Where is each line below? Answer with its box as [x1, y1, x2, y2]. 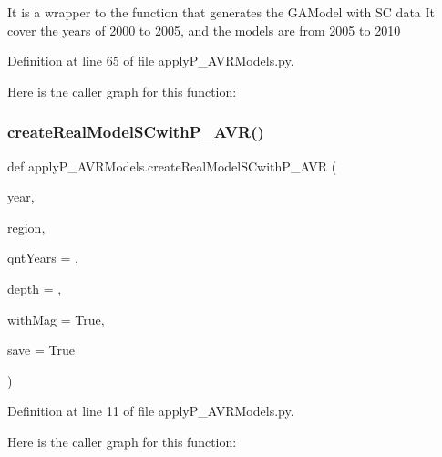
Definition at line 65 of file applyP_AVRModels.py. [7, 51, 294, 70]
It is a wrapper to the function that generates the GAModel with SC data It [7, 3, 435, 21]
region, [7, 217, 46, 236]
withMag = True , [7, 309, 105, 328]
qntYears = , [7, 248, 78, 267]
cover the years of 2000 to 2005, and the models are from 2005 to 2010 [7, 20, 401, 39]
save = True [7, 340, 75, 359]
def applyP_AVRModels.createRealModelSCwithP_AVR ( [7, 156, 337, 175]
